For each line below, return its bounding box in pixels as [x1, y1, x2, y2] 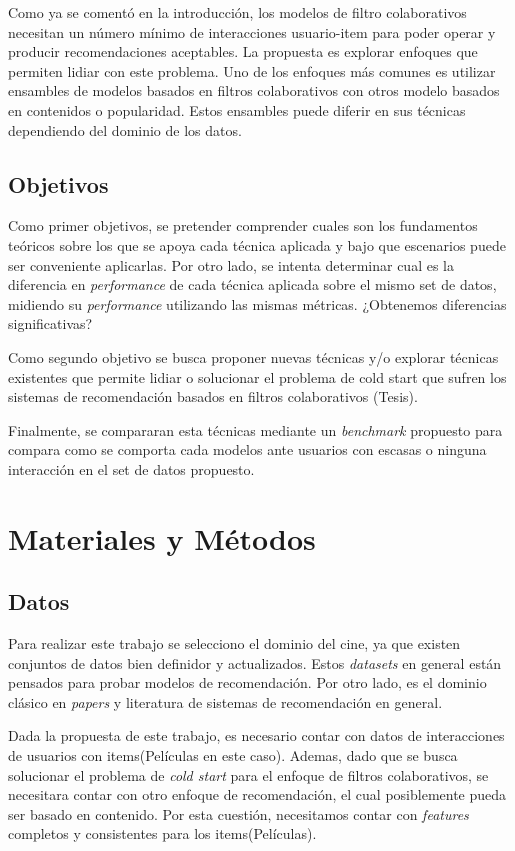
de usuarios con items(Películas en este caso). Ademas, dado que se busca [8, 745, 458, 766]
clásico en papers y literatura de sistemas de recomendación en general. [8, 691, 443, 712]
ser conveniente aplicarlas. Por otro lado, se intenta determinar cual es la [8, 254, 454, 275]
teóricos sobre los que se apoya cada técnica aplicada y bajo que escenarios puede [8, 234, 506, 255]
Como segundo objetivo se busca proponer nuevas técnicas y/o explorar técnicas [8, 346, 499, 367]
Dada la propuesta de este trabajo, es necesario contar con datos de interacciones [8, 725, 505, 746]
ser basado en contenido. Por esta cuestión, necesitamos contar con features [8, 803, 469, 824]
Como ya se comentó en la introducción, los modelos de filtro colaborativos [8, 2, 467, 22]
